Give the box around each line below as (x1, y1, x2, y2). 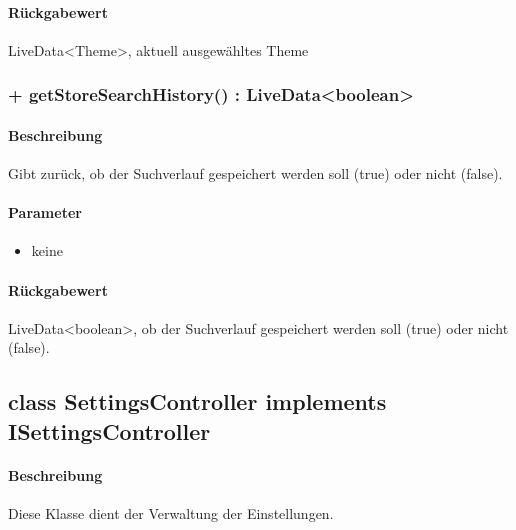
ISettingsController (8, 415, 211, 446)
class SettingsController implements (8, 386, 387, 417)
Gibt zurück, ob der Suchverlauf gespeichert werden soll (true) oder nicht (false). (8, 163, 503, 184)
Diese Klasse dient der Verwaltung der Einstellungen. (8, 502, 334, 523)
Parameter (8, 202, 82, 223)
